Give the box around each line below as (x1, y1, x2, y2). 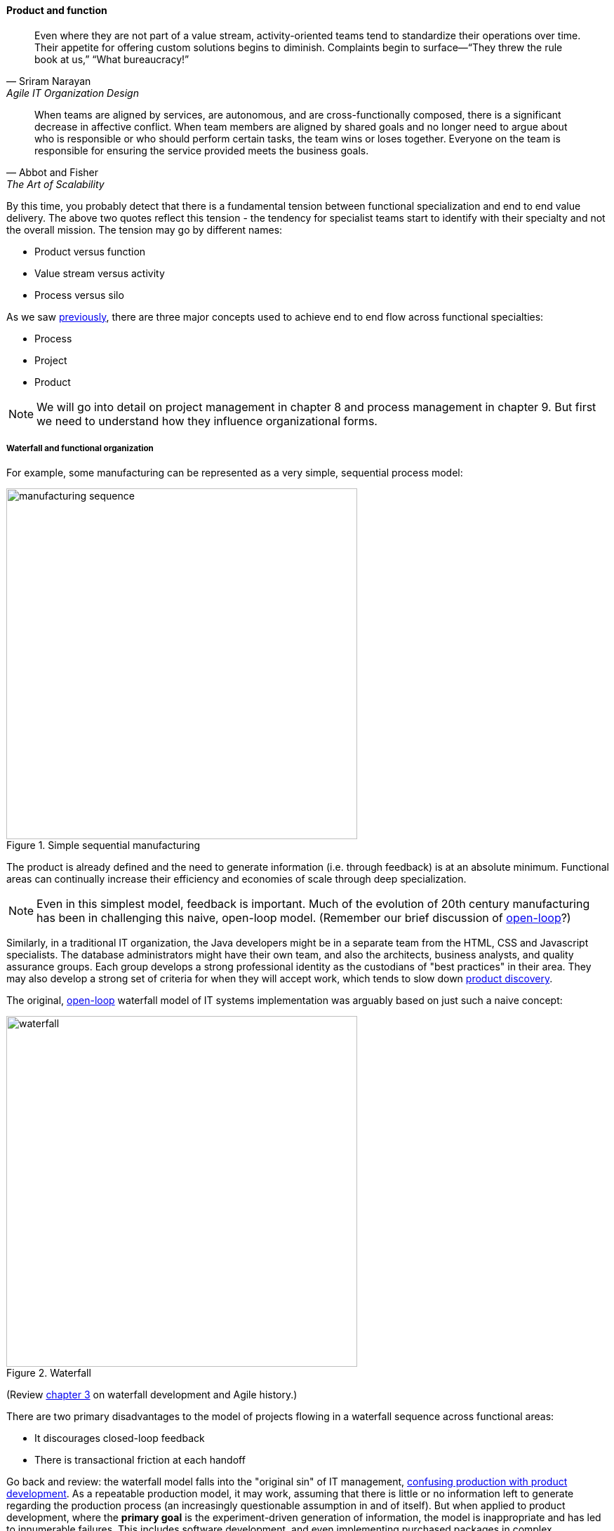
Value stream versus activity (34, 267, 165, 279)
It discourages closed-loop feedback (34, 1432, 205, 1445)
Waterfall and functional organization (6, 443, 154, 453)
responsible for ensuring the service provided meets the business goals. (34, 144, 369, 156)
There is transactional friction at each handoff (34, 1454, 246, 1466)
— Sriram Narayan (6, 74, 91, 87)
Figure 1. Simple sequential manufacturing (6, 839, 201, 852)
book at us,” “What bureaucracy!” (34, 53, 189, 65)
